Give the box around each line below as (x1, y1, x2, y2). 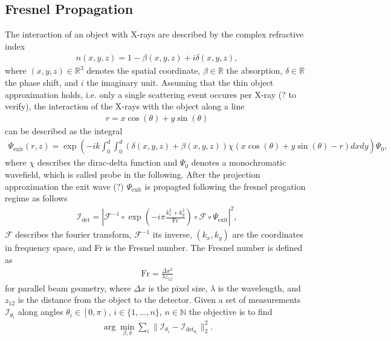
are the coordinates (232, 228, 303, 241)
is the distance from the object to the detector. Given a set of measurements (18, 293, 301, 306)
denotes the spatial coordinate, (86, 64, 201, 77)
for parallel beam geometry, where (5, 281, 131, 294)
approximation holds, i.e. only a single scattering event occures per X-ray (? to (5, 88, 296, 100)
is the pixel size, (148, 281, 208, 294)
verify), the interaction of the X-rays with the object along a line (5, 100, 245, 112)
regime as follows (5, 192, 68, 204)
